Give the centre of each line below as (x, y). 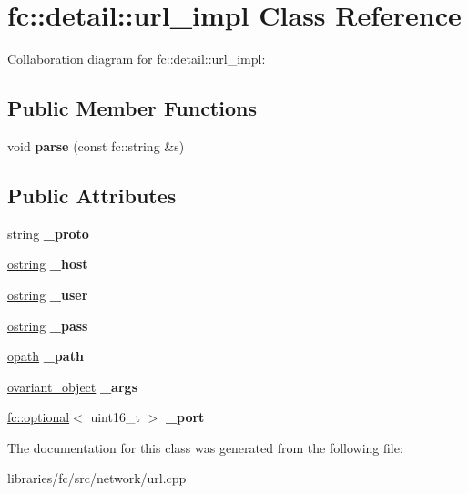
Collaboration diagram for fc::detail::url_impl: (137, 59)
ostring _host (48, 264)
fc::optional (39, 417)
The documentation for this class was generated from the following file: (205, 447)
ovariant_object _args (72, 386)
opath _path (46, 356)
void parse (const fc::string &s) (96, 145)
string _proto (48, 233)
